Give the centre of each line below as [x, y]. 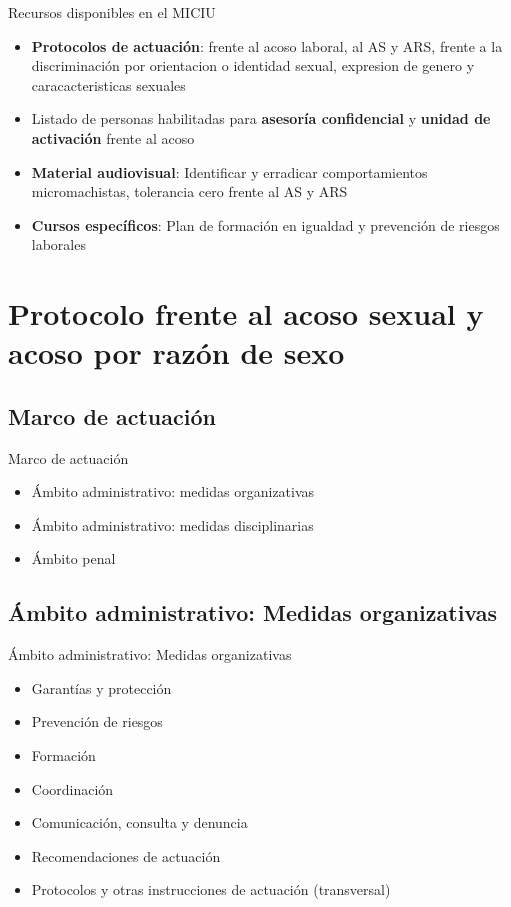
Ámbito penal [73, 558]
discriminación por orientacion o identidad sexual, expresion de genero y [253, 65]
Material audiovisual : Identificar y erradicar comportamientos [229, 171]
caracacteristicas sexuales [108, 84]
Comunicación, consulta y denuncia [139, 822]
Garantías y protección [101, 687]
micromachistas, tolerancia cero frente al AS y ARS [189, 191]
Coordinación [72, 788]
